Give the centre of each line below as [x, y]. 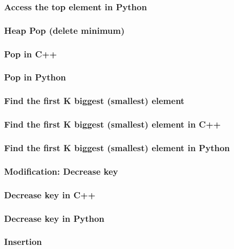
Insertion [23, 242]
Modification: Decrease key [61, 171]
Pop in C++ [31, 54]
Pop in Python [35, 77]
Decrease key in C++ [50, 194]
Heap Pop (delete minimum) [65, 30]
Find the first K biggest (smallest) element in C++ [113, 124]
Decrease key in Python [54, 218]
